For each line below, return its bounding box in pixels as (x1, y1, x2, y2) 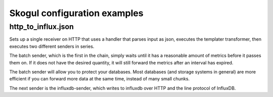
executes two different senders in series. (9, 43, 95, 49)
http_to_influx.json (9, 22, 74, 31)
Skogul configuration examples (9, 8, 144, 19)
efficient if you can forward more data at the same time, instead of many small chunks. (9, 76, 190, 82)
